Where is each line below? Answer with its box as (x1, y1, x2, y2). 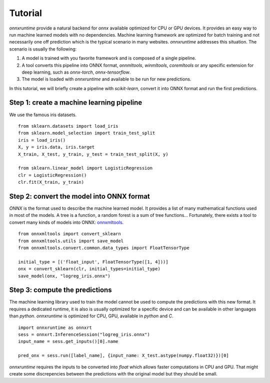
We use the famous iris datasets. (9, 112, 77, 118)
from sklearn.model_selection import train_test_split (18, 130, 155, 136)
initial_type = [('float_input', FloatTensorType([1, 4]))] (18, 259, 168, 265)
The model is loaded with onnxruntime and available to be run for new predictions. (21, 76, 191, 82)
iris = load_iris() (18, 137, 66, 143)
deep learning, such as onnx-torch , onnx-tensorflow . (21, 69, 131, 75)
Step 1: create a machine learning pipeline (9, 98, 142, 107)
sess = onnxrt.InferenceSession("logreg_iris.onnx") (18, 331, 150, 337)
